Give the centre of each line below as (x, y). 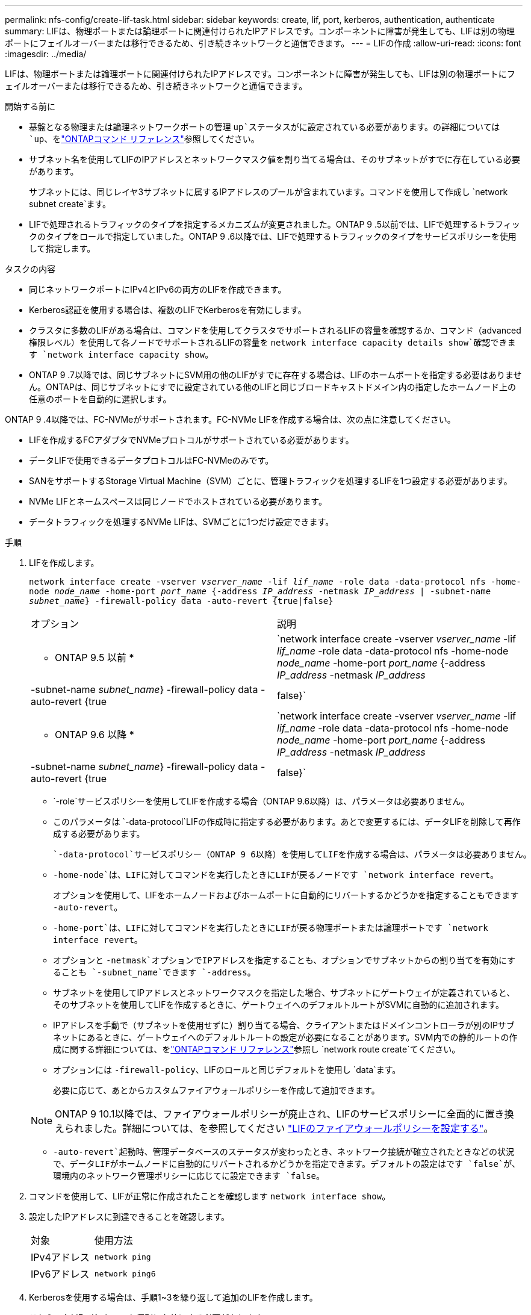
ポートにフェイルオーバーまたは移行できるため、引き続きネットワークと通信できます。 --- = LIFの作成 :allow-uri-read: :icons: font (263, 43)
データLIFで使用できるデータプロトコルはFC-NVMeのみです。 (151, 460)
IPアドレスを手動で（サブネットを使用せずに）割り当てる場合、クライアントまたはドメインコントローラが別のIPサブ (284, 1025)
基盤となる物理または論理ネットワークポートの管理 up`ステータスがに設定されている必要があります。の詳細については (265, 127)
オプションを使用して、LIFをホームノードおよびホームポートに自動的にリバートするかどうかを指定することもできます (286, 895)
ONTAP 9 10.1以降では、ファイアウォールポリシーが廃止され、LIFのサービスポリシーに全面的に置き (280, 1114)
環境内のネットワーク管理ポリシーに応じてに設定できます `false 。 (189, 1176)
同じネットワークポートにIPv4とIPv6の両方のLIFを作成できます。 (158, 289)
